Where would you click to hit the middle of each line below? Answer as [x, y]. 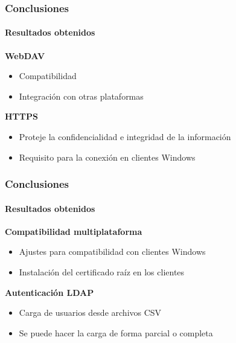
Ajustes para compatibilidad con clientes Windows [112, 252]
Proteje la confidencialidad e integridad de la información [125, 137]
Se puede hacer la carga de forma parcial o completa [116, 332]
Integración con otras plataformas [81, 96]
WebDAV [25, 55]
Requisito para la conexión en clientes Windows [107, 157]
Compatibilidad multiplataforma [74, 231]
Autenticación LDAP [49, 292]
